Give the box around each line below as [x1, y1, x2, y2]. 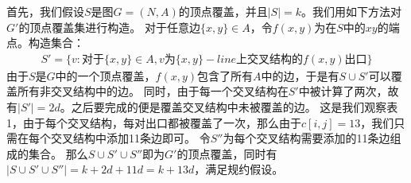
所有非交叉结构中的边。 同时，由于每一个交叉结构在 [17, 83, 289, 99]
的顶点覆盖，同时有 [176, 145, 277, 162]
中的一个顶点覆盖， [55, 67, 156, 84]
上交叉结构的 [236, 53, 304, 65]
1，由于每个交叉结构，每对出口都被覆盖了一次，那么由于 [6, 114, 301, 130]
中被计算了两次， [298, 83, 388, 99]
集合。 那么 [28, 145, 88, 162]
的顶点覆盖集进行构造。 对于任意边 [18, 18, 201, 35]
